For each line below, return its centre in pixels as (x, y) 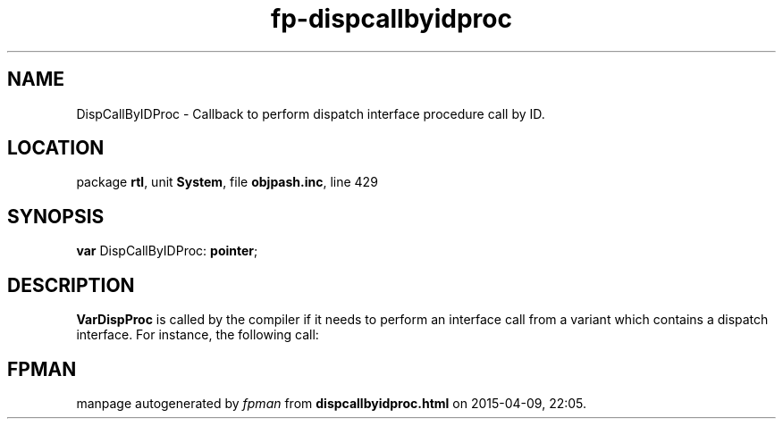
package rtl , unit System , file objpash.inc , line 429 (227, 182)
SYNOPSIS (56, 216)
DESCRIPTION (71, 285)
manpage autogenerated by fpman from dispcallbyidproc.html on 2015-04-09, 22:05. (332, 403)
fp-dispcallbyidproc (391, 19)
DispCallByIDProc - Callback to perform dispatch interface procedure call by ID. (311, 113)
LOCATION (56, 148)
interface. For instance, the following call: (198, 335)
